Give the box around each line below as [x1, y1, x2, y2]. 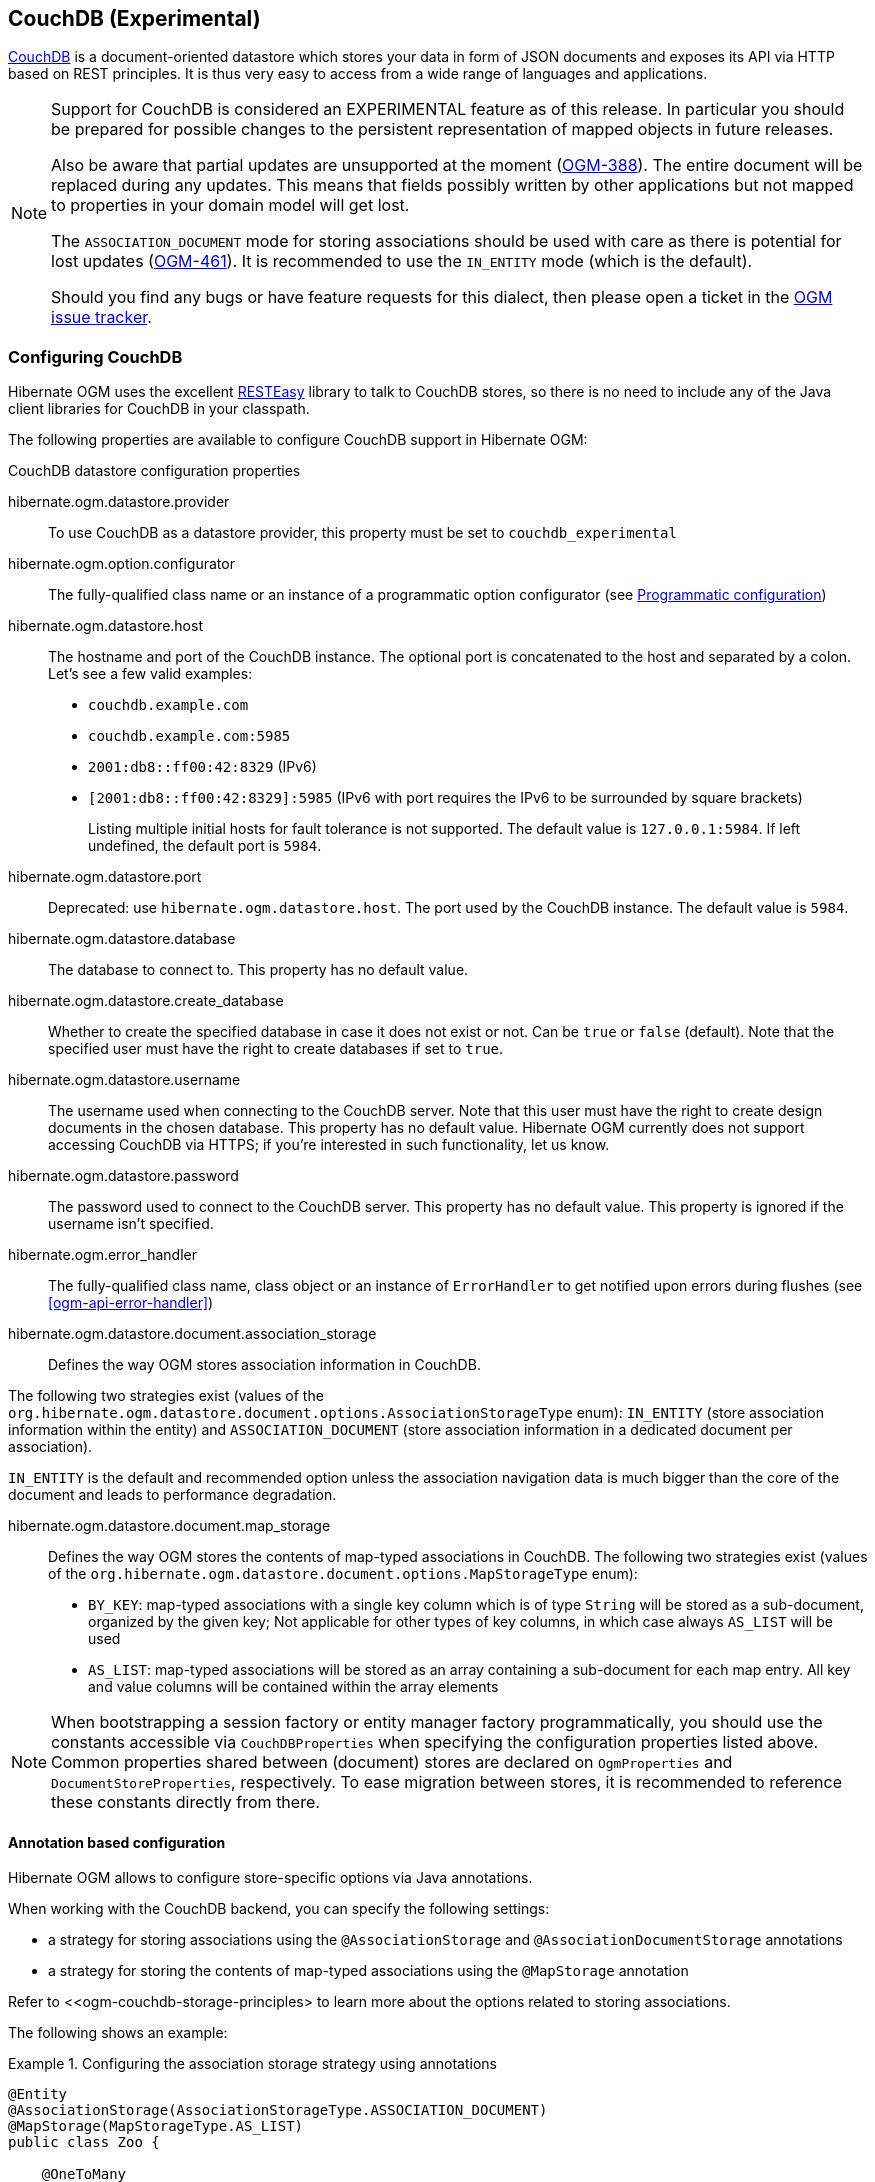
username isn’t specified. [48, 1215, 214, 1233]
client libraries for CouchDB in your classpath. [8, 400, 310, 418]
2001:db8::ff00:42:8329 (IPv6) [88, 758, 317, 776]
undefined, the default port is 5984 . [88, 837, 322, 855]
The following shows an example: [8, 2024, 228, 2042]
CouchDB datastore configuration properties [8, 462, 301, 480]
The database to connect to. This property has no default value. [48, 961, 469, 979]
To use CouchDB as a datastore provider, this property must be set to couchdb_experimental [48, 524, 677, 542]
